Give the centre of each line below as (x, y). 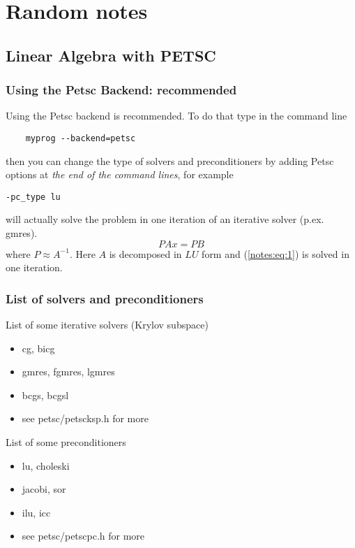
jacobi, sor (44, 489)
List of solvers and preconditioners (105, 298)
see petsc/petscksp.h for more (85, 418)
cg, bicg (38, 348)
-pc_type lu (33, 197)
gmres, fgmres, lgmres (68, 372)
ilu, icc (36, 512)
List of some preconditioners (66, 442)
